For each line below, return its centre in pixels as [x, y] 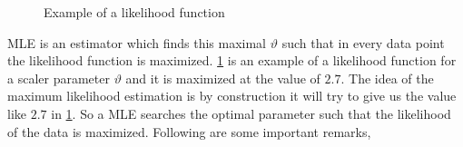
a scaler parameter [59, 78]
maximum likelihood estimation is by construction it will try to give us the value [232, 96]
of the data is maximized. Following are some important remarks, [189, 131]
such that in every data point [363, 42]
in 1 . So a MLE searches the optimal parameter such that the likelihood [251, 113]
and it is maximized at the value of [223, 78]
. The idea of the [387, 78]
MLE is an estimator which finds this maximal [137, 42]
